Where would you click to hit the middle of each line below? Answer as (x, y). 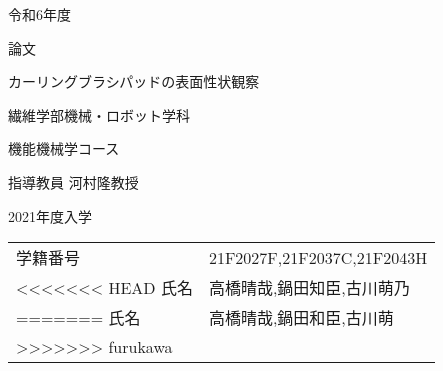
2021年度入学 (50, 215)
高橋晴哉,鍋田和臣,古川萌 (301, 318)
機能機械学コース (64, 148)
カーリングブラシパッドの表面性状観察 (134, 81)
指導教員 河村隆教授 (73, 181)
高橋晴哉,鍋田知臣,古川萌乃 (309, 288)
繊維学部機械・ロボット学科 (99, 114)
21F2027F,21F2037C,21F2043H (318, 257)
